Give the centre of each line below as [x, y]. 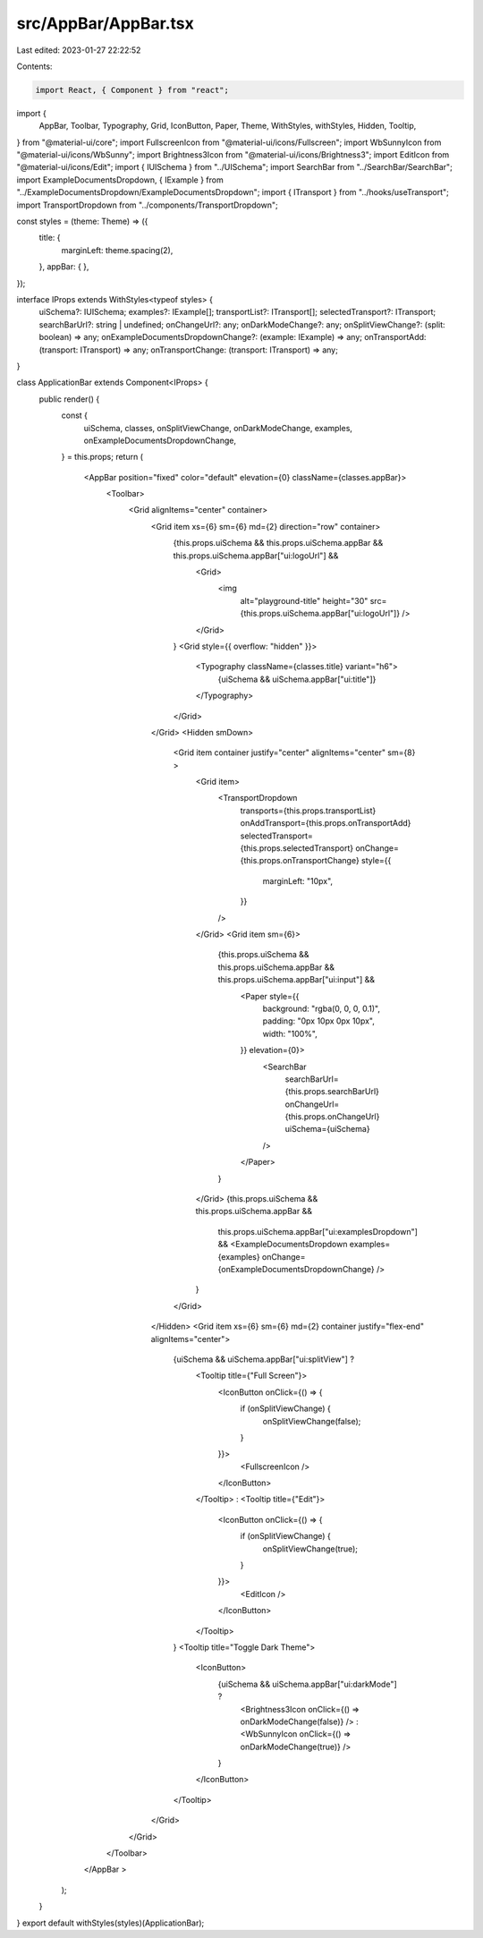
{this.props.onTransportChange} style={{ [316, 861]
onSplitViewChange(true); [310, 1549]
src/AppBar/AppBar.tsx [105, 23]
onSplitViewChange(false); [312, 1421]
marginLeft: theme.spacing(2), [117, 250]
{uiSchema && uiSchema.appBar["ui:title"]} [297, 679]
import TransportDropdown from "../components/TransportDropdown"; [148, 205]
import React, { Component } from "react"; [132, 90]
